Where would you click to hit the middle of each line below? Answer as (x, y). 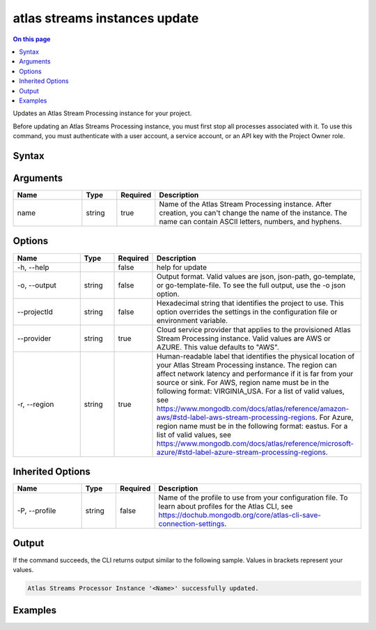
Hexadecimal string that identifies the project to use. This (251, 303)
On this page (32, 39)
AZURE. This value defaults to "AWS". (218, 347)
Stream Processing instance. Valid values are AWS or (244, 338)
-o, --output (37, 285)
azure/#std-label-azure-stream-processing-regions (242, 452)
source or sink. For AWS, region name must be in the (243, 382)
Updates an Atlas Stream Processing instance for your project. (102, 113)
